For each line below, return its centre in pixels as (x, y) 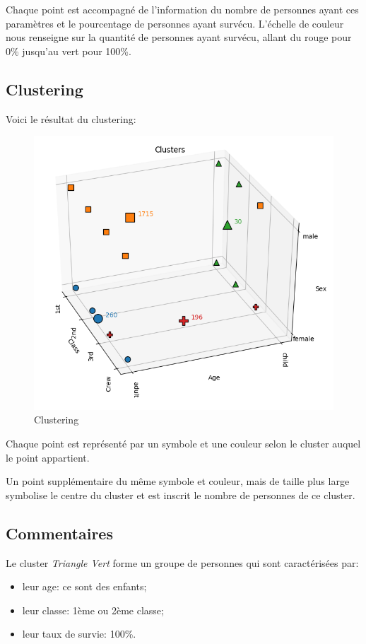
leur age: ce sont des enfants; (84, 586)
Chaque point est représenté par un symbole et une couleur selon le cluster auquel (183, 444)
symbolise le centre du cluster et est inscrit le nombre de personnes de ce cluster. (181, 494)
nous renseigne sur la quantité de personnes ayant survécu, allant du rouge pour (179, 37)
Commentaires (59, 533)
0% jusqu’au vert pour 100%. (69, 51)
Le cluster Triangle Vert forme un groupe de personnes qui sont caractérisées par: (182, 562)
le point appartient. (48, 457)
